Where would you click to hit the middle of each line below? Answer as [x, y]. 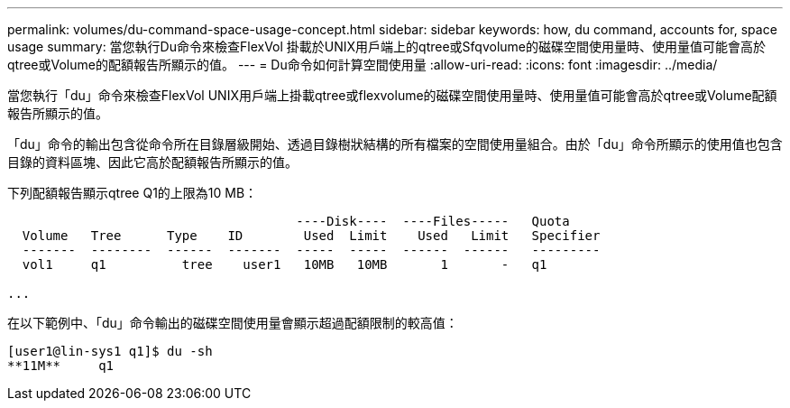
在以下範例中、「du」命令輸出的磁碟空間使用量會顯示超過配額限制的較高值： [233, 323]
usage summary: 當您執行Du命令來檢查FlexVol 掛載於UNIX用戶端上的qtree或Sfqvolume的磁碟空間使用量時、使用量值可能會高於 [386, 46]
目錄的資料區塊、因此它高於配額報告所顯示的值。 [152, 162]
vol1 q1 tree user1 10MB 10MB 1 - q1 [285, 264]
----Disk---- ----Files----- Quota [433, 221]
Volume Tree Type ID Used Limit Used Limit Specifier [311, 236]
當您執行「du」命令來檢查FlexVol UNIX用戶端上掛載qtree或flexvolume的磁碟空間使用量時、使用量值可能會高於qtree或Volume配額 [392, 95]
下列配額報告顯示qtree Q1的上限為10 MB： [133, 193]
